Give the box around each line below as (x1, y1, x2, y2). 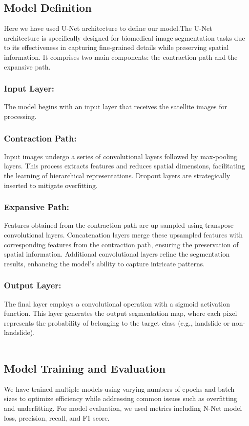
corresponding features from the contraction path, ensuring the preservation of (4, 239, 239, 249)
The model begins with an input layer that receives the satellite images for (4, 101, 227, 112)
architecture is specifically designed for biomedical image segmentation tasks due (4, 32, 245, 43)
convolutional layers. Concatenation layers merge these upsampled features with (4, 229, 243, 239)
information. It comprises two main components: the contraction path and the (4, 51, 238, 62)
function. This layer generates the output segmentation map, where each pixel (4, 308, 237, 318)
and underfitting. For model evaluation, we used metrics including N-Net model (4, 402, 242, 413)
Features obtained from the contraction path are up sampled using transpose (4, 220, 234, 230)
